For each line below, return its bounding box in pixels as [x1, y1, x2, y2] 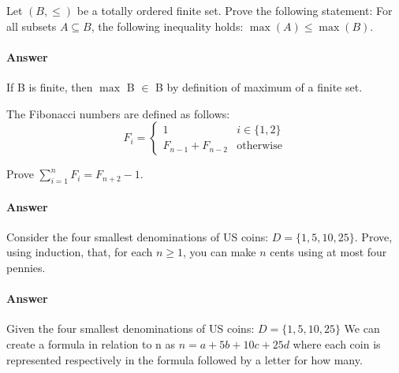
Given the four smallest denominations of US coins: [6, 320, 255, 337]
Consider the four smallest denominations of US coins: [6, 228, 269, 244]
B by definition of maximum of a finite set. [155, 78, 363, 95]
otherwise [237, 140, 282, 152]
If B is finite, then [6, 78, 93, 95]
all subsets [6, 17, 57, 34]
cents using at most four [270, 244, 387, 260]
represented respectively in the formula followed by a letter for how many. [6, 351, 363, 367]
